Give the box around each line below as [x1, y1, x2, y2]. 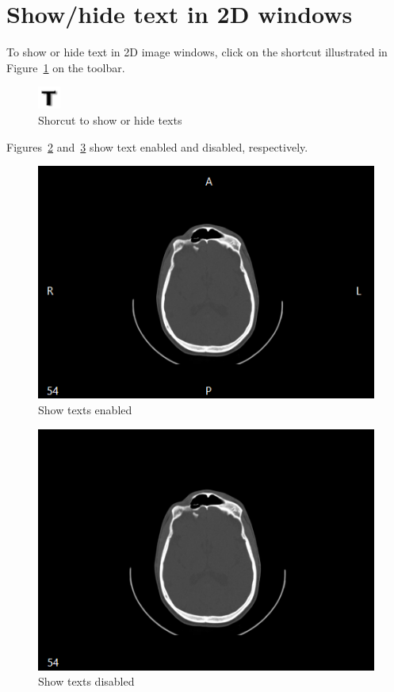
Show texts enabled [38, 402, 132, 417]
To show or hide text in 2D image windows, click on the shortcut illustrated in [6, 44, 388, 60]
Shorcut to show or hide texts [38, 111, 182, 128]
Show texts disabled [38, 673, 135, 690]
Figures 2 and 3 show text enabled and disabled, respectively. [6, 138, 308, 155]
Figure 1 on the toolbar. [6, 59, 125, 75]
